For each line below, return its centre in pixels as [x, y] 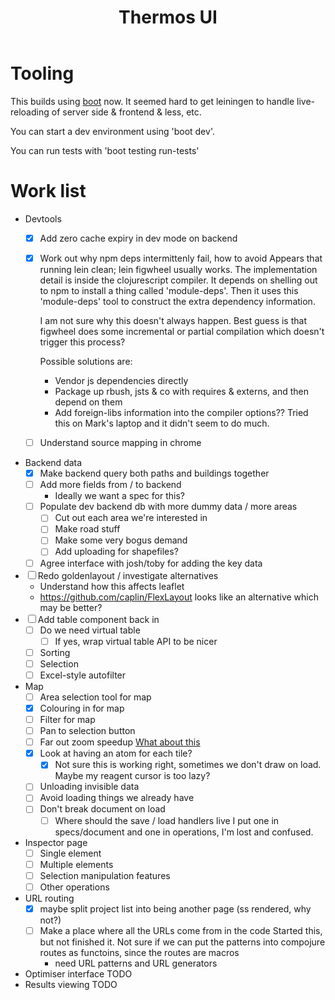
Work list [48, 191]
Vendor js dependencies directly [121, 380]
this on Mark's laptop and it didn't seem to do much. [162, 423]
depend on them [88, 402]
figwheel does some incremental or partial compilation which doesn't [182, 331]
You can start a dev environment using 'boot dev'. [112, 131]
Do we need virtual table [90, 630]
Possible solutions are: [86, 361]
